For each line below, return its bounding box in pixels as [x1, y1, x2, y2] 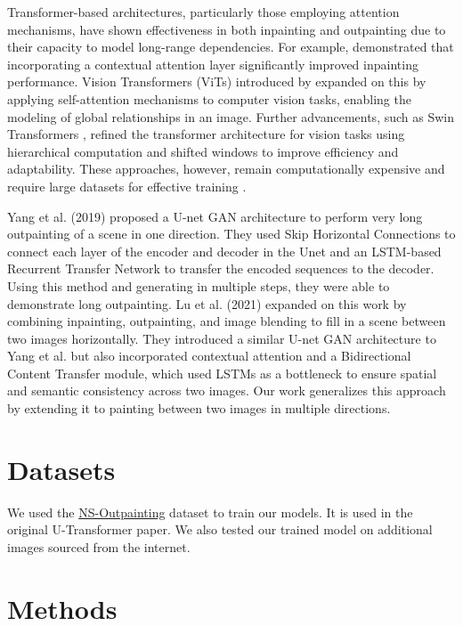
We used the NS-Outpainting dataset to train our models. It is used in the [7, 502, 413, 521]
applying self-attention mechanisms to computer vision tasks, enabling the [7, 89, 411, 108]
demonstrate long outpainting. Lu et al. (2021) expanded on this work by [7, 294, 407, 313]
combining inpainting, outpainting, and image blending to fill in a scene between [7, 312, 446, 330]
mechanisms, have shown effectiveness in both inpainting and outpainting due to [7, 20, 446, 38]
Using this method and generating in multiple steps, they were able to [7, 276, 390, 295]
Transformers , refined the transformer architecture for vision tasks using [7, 125, 405, 143]
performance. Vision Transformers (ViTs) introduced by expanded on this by [7, 72, 426, 91]
